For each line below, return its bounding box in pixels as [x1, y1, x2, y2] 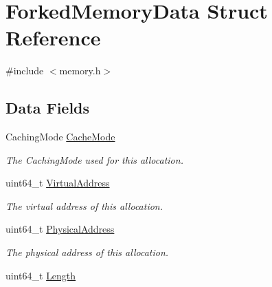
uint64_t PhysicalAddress [5, 222, 115, 236]
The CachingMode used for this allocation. [5, 152, 183, 167]
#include [5, 63, 44, 78]
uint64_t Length [5, 268, 76, 282]
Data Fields [5, 97, 90, 118]
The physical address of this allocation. [5, 245, 169, 259]
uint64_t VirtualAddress [5, 176, 110, 190]
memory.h [59, 63, 101, 78]
